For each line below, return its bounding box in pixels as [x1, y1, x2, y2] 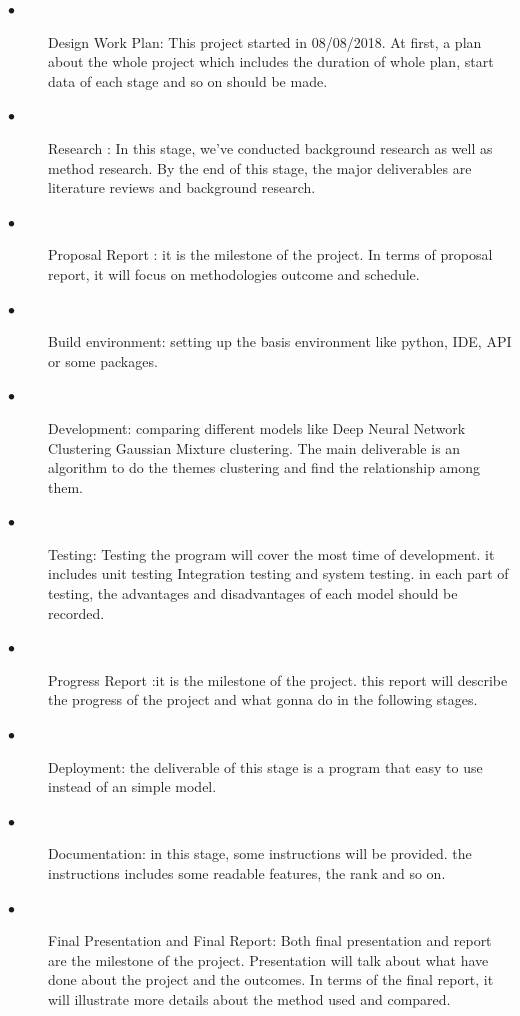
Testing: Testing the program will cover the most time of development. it [48, 543, 495, 564]
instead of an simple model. [48, 776, 217, 797]
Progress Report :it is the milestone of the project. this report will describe [48, 669, 508, 690]
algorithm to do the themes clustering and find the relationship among [48, 457, 481, 478]
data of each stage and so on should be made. [48, 70, 328, 91]
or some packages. [48, 350, 158, 371]
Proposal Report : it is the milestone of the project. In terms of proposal [48, 244, 493, 265]
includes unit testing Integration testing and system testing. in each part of [48, 563, 509, 584]
